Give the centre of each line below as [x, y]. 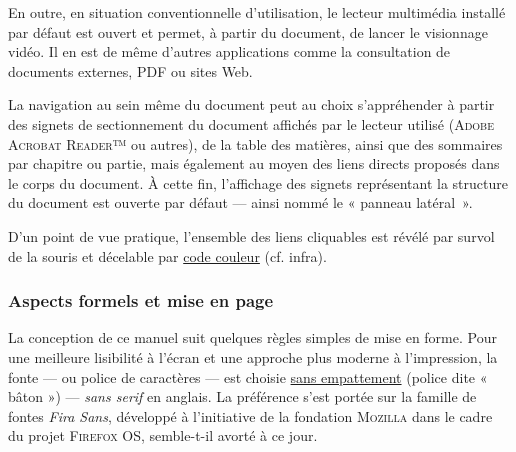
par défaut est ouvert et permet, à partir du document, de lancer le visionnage [248, 31]
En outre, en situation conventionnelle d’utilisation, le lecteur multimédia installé [257, 12]
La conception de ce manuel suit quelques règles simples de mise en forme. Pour [252, 337]
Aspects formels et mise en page [141, 300]
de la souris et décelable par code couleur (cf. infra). [167, 255]
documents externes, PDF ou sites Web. [130, 70]
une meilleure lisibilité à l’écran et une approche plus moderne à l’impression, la [253, 356]
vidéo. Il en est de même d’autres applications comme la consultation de [229, 51]
